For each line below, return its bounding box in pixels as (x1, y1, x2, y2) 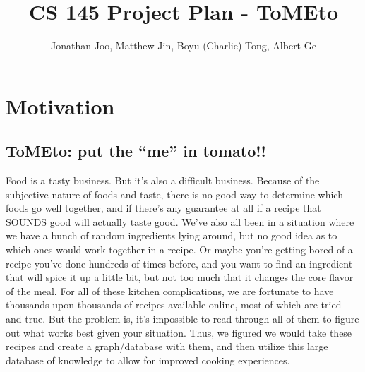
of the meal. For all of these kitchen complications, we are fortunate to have (6, 283, 334, 298)
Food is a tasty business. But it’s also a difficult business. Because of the (6, 173, 320, 188)
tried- (321, 297, 345, 312)
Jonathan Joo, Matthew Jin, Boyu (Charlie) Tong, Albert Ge (51, 38, 316, 53)
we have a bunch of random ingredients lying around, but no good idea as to (6, 228, 337, 243)
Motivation (6, 91, 115, 120)
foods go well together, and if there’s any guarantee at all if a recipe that (6, 200, 321, 215)
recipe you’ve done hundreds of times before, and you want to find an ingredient (6, 256, 353, 270)
